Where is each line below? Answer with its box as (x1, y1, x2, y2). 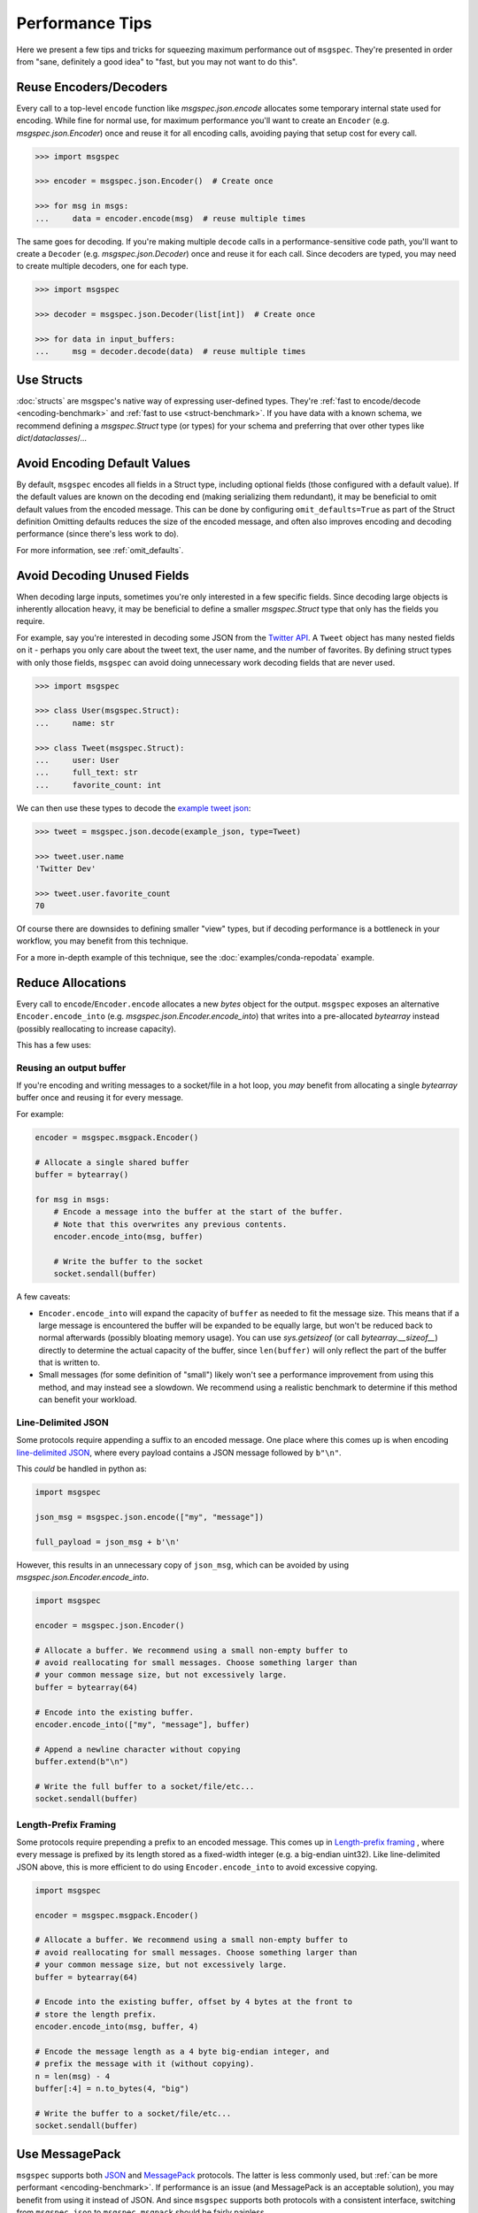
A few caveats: (16, 1292, 71, 1302)
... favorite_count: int (35, 780, 162, 790)
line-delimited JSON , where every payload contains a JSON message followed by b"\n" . (16, 1447, 342, 1458)
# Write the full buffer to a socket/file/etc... (35, 1781, 255, 1792)
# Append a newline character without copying (35, 1744, 241, 1754)
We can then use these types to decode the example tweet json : (16, 802, 251, 813)
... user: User (35, 755, 119, 765)
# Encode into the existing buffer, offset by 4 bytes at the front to (35, 1997, 353, 2007)
